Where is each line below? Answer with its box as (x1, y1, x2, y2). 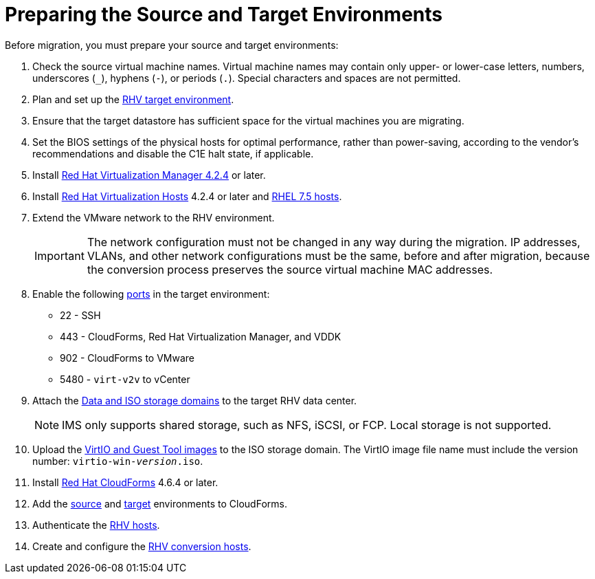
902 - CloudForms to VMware (60, 351, 195, 364)
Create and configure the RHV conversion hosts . (32, 540, 251, 552)
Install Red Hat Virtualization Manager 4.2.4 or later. (32, 168, 266, 181)
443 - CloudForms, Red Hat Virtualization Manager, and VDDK (60, 330, 341, 342)
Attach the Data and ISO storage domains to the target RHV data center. (32, 394, 357, 406)
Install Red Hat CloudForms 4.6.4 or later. (32, 476, 218, 488)
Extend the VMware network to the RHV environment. (32, 211, 275, 223)
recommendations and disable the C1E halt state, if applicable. (32, 147, 314, 160)
